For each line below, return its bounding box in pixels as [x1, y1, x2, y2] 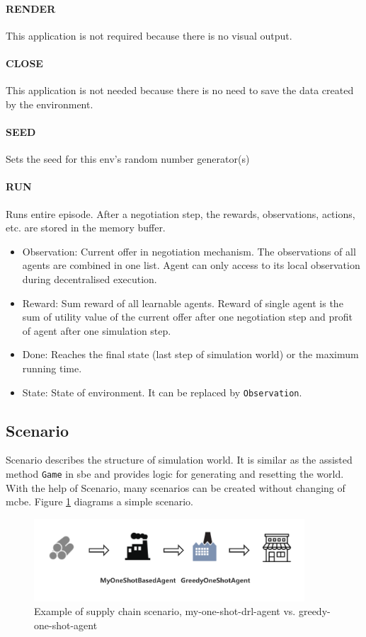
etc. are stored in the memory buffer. [6, 220, 166, 235]
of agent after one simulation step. [22, 323, 171, 338]
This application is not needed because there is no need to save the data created [6, 83, 354, 98]
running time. [22, 360, 82, 375]
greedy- [298, 604, 331, 619]
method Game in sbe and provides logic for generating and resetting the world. [6, 466, 344, 481]
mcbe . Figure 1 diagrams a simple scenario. [6, 494, 193, 509]
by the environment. [6, 96, 93, 111]
